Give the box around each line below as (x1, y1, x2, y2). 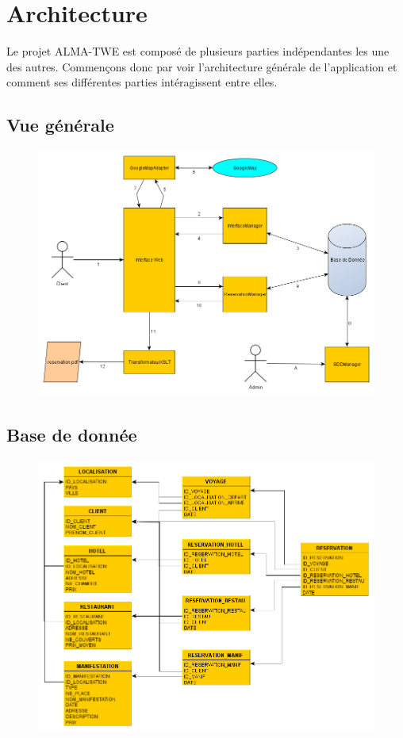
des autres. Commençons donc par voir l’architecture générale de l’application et (6, 58, 397, 75)
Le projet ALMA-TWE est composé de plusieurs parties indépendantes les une (6, 43, 390, 59)
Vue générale (6, 113, 114, 137)
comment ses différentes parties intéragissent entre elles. (6, 74, 278, 90)
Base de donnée (6, 422, 137, 446)
